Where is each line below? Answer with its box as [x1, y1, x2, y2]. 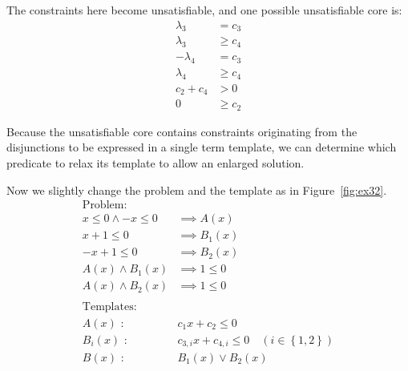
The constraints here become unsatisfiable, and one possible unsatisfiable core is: [6, 2, 402, 18]
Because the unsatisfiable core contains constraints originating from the [6, 123, 358, 139]
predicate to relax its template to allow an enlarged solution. [6, 155, 305, 171]
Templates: [82, 301, 137, 313]
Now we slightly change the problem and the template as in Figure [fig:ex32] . [6, 181, 387, 198]
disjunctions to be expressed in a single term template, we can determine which [6, 139, 397, 155]
